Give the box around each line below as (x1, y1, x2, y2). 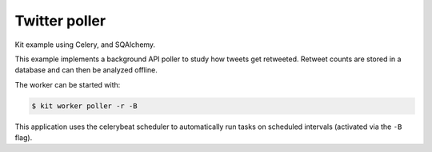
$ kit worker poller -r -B (31, 101, 138, 111)
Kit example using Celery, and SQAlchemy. (14, 40, 156, 49)
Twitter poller (14, 12, 106, 29)
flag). (14, 133, 33, 142)
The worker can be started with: (14, 80, 121, 89)
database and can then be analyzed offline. (14, 65, 158, 75)
